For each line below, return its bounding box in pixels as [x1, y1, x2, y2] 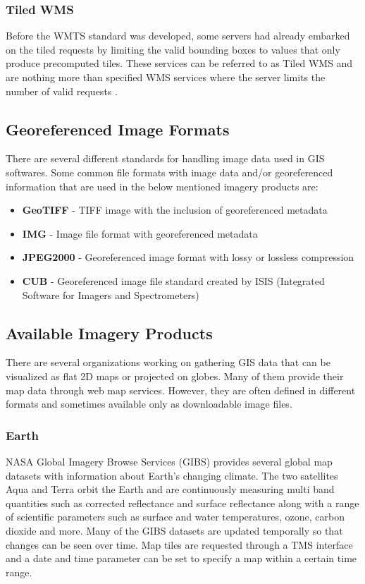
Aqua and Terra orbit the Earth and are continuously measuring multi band [6, 482, 335, 497]
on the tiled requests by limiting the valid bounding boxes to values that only [6, 42, 340, 56]
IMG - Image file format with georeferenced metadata [22, 226, 258, 241]
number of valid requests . [6, 83, 118, 98]
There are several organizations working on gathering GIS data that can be [6, 355, 330, 370]
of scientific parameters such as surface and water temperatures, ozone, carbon [6, 509, 345, 524]
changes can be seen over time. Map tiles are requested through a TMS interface [6, 537, 353, 552]
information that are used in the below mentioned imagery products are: [6, 178, 318, 193]
